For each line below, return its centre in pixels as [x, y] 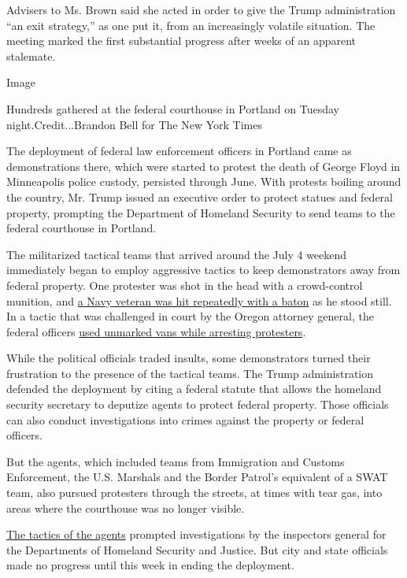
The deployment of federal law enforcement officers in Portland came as [179, 151]
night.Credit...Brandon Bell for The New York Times [134, 124]
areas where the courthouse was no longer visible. [126, 508]
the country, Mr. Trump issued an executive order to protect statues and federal [200, 196]
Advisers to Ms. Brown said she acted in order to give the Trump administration [201, 9]
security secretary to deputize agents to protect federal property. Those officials [198, 404]
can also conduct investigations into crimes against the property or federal [185, 419]
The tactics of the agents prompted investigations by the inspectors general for [196, 534]
